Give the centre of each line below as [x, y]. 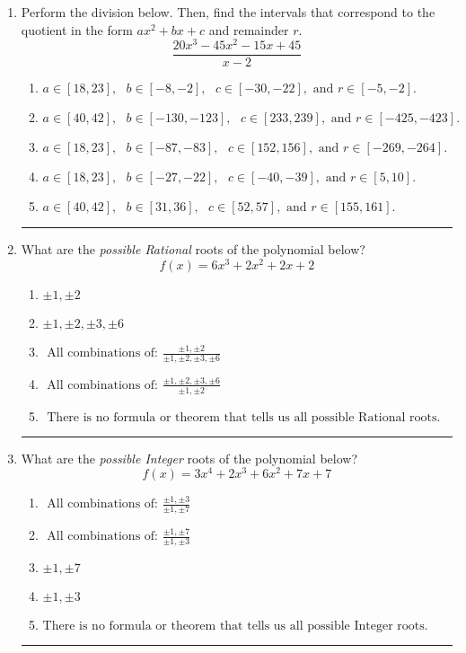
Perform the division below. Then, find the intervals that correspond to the [228, 12]
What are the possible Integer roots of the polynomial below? [189, 458]
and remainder [249, 29]
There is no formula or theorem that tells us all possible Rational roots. [244, 417]
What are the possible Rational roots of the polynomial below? [193, 249]
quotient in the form [77, 29]
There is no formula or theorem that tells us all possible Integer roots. [235, 626]
